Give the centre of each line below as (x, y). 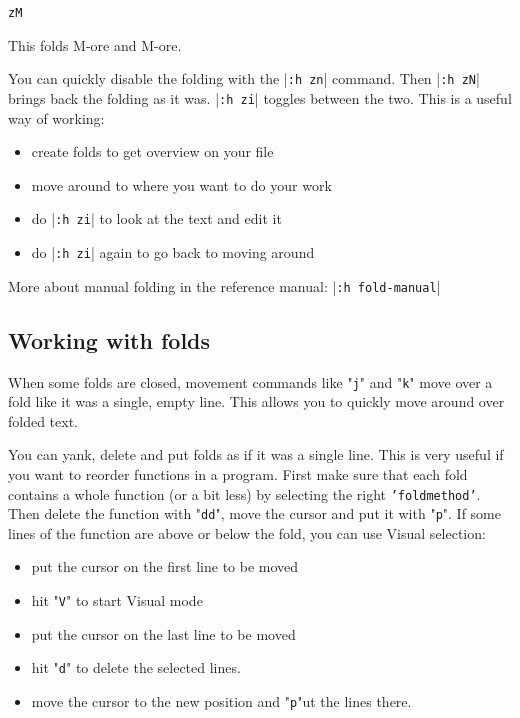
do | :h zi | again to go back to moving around (173, 252)
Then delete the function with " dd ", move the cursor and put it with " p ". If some (254, 513)
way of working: (56, 117)
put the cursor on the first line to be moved (165, 566)
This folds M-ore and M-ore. (95, 44)
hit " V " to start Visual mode (117, 600)
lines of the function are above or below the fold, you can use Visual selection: (247, 532)
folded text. (43, 420)
